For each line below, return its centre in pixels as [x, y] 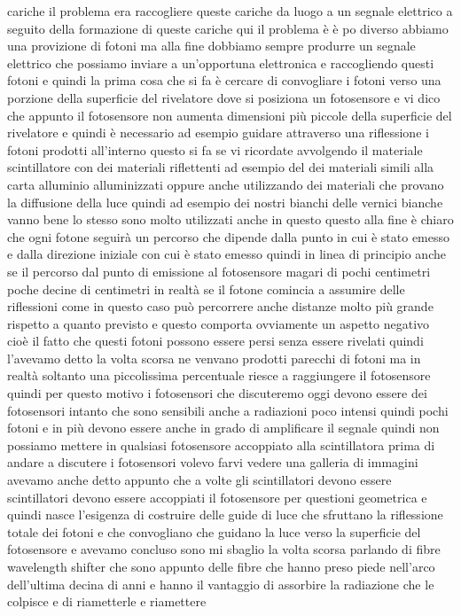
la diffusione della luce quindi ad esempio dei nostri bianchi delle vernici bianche [225, 202]
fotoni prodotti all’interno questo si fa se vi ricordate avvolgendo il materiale [215, 149]
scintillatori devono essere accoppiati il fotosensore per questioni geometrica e [217, 497]
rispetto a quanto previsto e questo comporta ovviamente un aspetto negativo [219, 323]
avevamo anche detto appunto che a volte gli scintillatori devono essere [199, 480]
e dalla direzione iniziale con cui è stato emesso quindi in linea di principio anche [227, 254]
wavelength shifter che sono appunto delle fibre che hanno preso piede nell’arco [221, 566]
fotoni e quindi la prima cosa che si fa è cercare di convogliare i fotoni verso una [224, 80]
